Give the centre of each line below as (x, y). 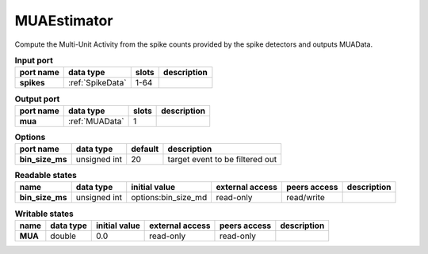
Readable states (46, 176)
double (63, 236)
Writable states (44, 214)
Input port (34, 61)
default (145, 149)
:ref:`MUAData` (96, 121)
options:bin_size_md (169, 198)
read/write (306, 198)
